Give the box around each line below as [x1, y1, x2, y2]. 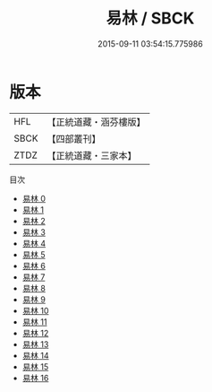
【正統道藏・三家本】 [47, 149, 137, 161]
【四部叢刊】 [47, 132, 101, 144]
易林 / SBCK [106, 8, 195, 29]
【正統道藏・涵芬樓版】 [47, 116, 146, 128]
